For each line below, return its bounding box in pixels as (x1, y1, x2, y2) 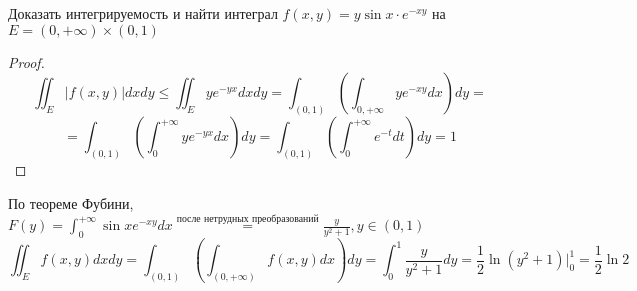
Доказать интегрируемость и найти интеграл (8, 3, 278, 23)
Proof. (8, 51, 45, 72)
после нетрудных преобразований (176, 213, 319, 224)
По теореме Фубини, (8, 192, 134, 213)
